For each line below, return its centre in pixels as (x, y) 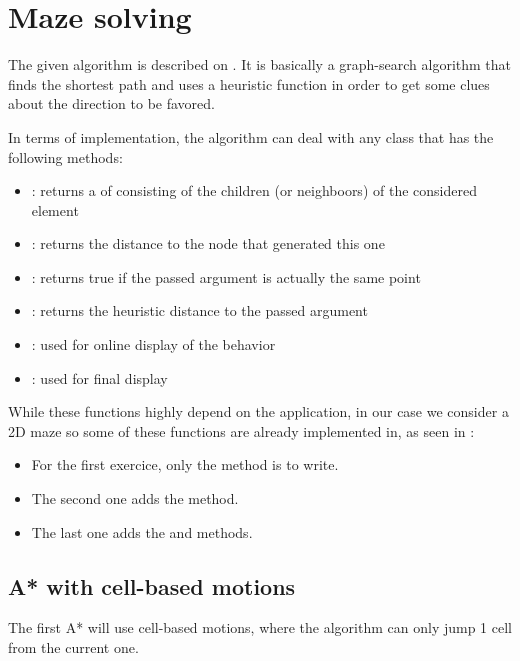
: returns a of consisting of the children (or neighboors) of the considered (254, 190)
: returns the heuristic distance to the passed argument (199, 310)
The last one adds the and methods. (142, 531)
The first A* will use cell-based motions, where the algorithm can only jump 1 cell (260, 627)
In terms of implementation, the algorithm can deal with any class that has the (251, 136)
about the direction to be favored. (111, 103)
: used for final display (99, 377)
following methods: (65, 156)
